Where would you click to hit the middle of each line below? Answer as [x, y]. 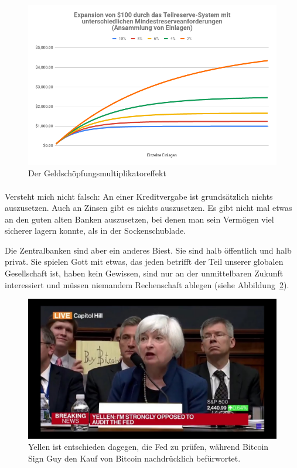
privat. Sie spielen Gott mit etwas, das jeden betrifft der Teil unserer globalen [144, 262]
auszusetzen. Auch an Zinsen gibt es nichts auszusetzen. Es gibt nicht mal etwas [148, 208]
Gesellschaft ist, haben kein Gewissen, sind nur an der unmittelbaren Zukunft [144, 273]
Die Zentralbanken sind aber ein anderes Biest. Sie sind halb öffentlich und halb [148, 250]
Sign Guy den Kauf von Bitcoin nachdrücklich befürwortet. [134, 458]
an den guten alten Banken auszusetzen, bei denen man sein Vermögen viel [139, 219]
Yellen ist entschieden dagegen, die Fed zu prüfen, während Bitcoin [148, 447]
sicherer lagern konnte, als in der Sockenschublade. [95, 230]
